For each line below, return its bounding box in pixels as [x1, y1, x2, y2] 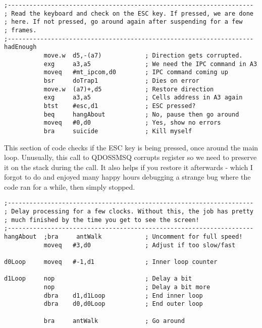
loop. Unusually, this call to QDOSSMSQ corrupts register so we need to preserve [4, 152, 257, 162]
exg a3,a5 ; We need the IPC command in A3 [43, 60, 257, 68]
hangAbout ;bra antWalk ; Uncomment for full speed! [4, 233, 243, 241]
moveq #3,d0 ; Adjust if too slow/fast [43, 241, 236, 249]
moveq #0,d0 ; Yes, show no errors [43, 119, 221, 127]
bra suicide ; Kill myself [43, 127, 192, 135]
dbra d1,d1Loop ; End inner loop [43, 292, 203, 299]
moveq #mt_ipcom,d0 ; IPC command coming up [43, 69, 228, 76]
